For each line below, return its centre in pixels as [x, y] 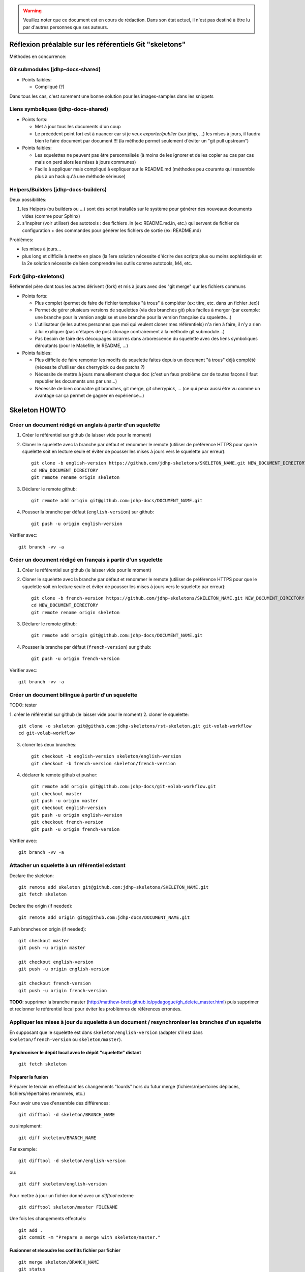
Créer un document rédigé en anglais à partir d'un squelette [85, 425]
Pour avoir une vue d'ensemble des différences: [60, 1103]
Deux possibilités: [28, 200]
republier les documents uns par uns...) [76, 381]
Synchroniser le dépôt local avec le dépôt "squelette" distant [75, 1052]
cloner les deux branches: [49, 744]
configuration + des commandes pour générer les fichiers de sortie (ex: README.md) [112, 230]
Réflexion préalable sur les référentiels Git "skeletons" [97, 44]
